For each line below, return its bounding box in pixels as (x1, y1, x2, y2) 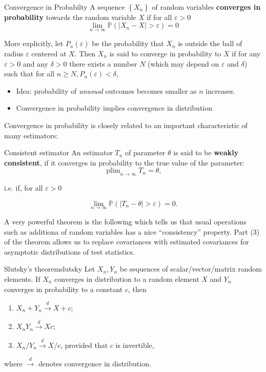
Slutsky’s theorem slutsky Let (4, 263, 95, 274)
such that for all (4, 68, 55, 79)
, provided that (60, 339, 108, 350)
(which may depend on (148, 58, 219, 69)
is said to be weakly (173, 147, 239, 158)
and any (23, 58, 48, 69)
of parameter (125, 147, 166, 158)
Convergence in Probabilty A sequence (4, 2, 125, 12)
